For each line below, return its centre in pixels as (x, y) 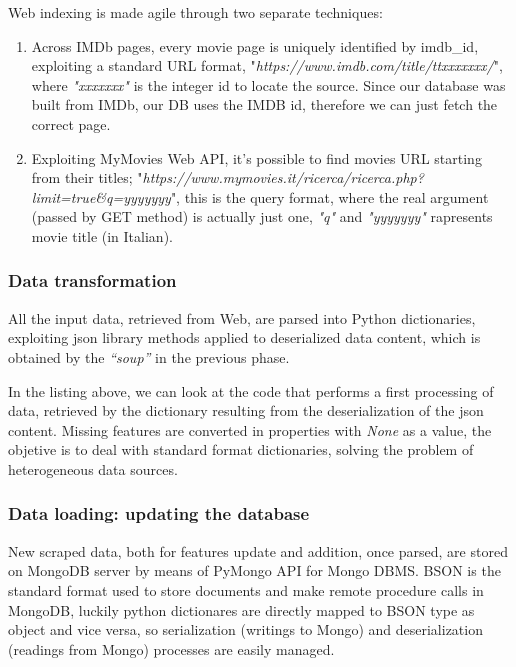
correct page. (71, 123)
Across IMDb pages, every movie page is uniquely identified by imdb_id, (255, 45)
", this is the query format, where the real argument (329, 196)
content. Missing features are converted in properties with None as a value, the (250, 429)
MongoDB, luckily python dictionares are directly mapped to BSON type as (241, 609)
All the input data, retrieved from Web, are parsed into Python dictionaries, (242, 317)
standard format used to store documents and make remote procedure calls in (246, 589)
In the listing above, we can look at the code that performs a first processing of (251, 390)
